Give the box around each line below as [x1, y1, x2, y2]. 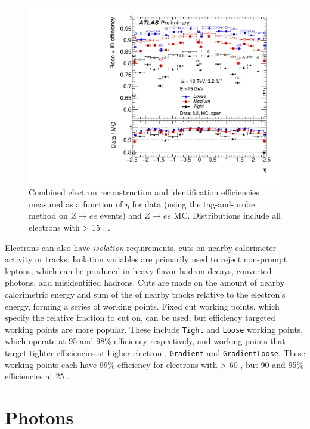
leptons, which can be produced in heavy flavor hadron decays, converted [5, 264, 272, 277]
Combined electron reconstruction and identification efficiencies [29, 186, 259, 198]
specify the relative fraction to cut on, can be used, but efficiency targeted [5, 311, 275, 324]
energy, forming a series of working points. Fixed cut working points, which [5, 299, 280, 312]
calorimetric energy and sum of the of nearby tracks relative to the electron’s [5, 288, 286, 300]
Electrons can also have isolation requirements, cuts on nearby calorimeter [5, 241, 277, 253]
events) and [100, 209, 142, 222]
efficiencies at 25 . [5, 370, 70, 382]
